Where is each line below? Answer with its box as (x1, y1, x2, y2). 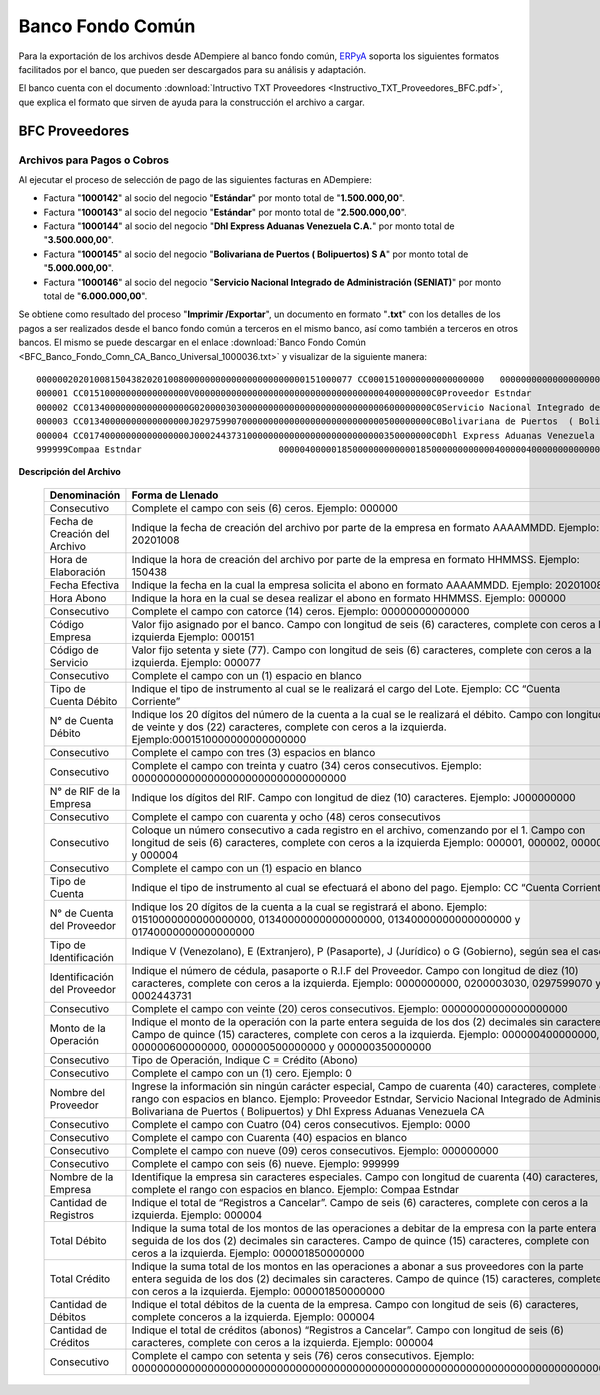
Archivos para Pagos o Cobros (18, 153, 170, 167)
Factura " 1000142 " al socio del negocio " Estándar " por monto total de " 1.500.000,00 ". (43, 192, 405, 204)
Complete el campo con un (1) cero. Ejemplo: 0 (131, 1066, 352, 1080)
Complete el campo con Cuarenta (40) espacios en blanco (131, 1130, 408, 1144)
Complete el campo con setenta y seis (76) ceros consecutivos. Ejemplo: (131, 1348, 475, 1362)
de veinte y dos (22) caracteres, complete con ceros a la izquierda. (131, 720, 447, 734)
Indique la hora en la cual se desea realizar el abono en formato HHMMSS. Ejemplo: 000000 (131, 591, 567, 605)
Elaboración (49, 565, 106, 579)
